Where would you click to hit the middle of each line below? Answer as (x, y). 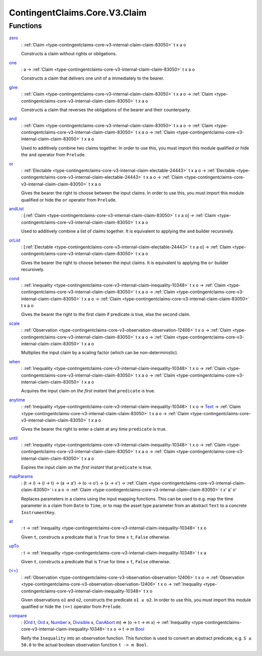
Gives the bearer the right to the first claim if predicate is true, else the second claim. (106, 314)
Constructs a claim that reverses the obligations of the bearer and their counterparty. (106, 110)
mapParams (21, 476)
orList (15, 240)
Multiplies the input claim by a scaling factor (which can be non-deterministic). (100, 353)
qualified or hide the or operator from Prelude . (69, 200)
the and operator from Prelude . (53, 155)
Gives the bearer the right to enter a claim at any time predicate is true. (94, 429)
